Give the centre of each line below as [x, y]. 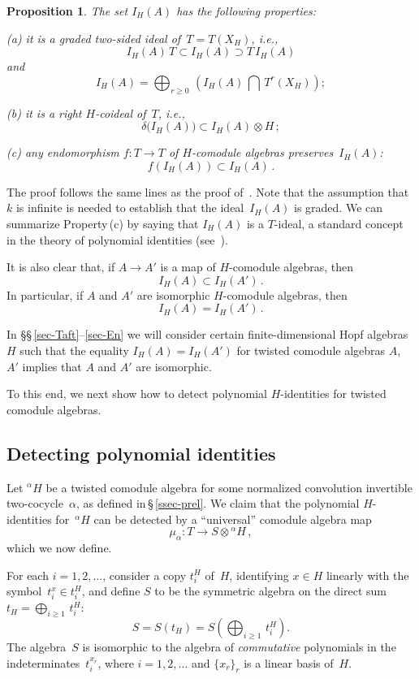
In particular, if [45, 294]
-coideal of [121, 112]
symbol [24, 591]
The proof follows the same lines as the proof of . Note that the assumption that [208, 191]
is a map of [188, 267]
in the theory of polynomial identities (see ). [117, 239]
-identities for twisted [333, 394]
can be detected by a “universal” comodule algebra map [233, 519]
